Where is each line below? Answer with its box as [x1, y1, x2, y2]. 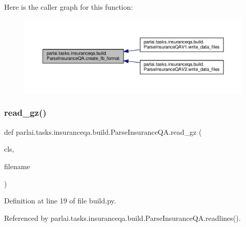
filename [4, 160, 30, 171]
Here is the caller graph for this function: [4, 2, 133, 12]
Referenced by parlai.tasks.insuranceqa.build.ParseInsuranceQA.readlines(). [4, 212, 241, 223]
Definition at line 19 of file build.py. [4, 195, 116, 206]
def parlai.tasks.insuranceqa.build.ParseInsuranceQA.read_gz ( [4, 126, 202, 137]
